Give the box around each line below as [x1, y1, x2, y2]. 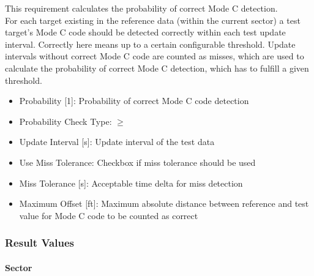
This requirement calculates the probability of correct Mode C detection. [5, 2, 278, 14]
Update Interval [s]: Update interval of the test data [19, 135, 215, 148]
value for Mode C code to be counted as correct [19, 209, 198, 222]
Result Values [5, 235, 74, 250]
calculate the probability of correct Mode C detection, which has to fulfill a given [5, 61, 309, 74]
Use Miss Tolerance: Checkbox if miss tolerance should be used [19, 155, 256, 168]
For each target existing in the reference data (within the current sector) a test [5, 13, 301, 26]
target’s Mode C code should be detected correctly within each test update [5, 26, 286, 39]
